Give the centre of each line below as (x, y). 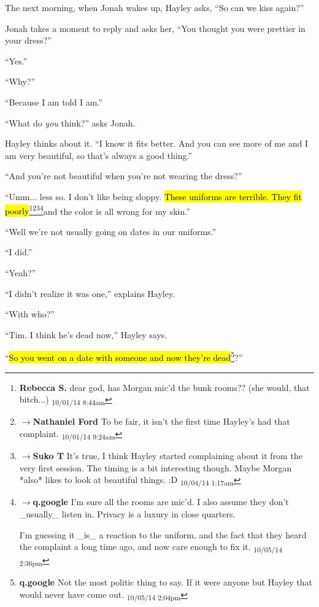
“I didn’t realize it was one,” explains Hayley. (90, 293)
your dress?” (28, 40)
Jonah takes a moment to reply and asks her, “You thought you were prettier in (155, 28)
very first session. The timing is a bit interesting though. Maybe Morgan (156, 467)
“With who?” (30, 314)
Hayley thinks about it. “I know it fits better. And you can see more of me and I (157, 143)
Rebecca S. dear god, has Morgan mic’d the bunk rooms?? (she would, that (164, 387)
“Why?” (20, 81)
